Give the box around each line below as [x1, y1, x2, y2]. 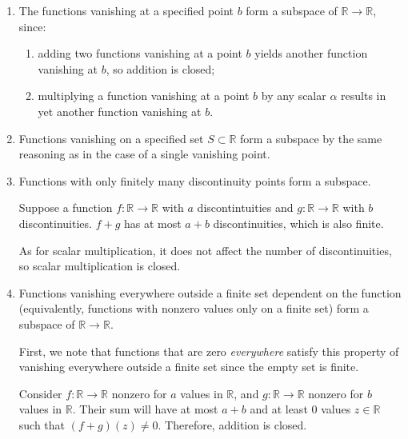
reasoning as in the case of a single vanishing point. [18, 146, 270, 162]
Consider [18, 385, 62, 401]
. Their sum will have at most [72, 401, 218, 417]
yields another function [254, 45, 368, 62]
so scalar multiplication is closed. [18, 257, 181, 274]
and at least [250, 401, 308, 417]
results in [341, 87, 386, 104]
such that [18, 416, 66, 433]
